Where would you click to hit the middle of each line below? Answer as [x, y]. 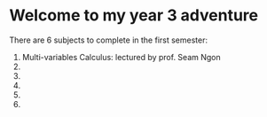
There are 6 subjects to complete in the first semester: [109, 40]
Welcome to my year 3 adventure [134, 16]
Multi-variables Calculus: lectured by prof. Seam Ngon [122, 57]
